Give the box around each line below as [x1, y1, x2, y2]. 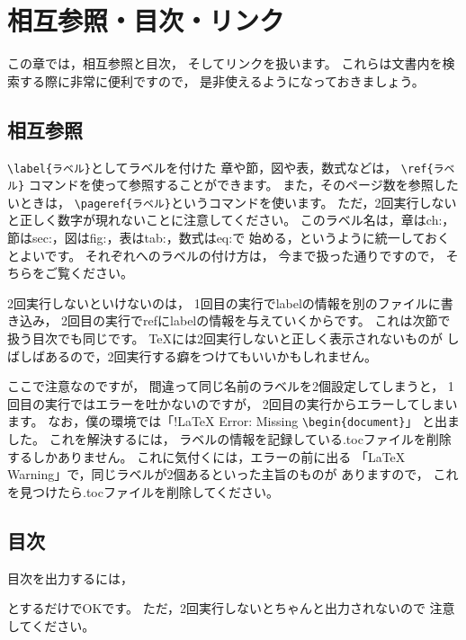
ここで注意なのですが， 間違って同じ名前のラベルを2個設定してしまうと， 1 [7, 377, 454, 396]
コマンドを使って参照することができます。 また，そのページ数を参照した [28, 175, 459, 194]
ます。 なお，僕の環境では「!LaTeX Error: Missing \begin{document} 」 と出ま [7, 412, 461, 431]
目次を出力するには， [7, 568, 133, 587]
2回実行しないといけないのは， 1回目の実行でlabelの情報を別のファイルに [7, 293, 441, 312]
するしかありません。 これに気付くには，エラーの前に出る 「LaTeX [7, 447, 406, 466]
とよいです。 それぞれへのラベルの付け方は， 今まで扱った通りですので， [7, 245, 442, 264]
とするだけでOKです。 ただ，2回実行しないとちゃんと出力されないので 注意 [7, 599, 455, 618]
